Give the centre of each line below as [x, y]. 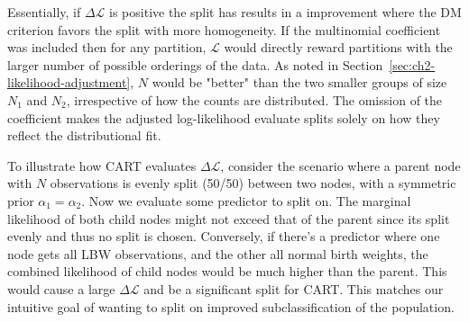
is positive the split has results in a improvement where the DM [285, 12]
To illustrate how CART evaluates [102, 165]
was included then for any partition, [107, 47]
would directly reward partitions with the [338, 47]
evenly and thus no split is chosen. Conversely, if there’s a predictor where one [224, 236]
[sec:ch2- [412, 64]
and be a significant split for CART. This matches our [294, 288]
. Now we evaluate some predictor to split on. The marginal [246, 200]
